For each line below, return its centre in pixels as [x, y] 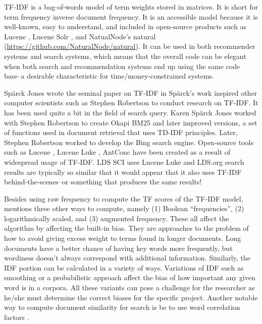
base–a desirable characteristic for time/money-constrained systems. [109, 76]
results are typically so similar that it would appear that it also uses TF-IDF [123, 172]
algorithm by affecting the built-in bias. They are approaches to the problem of [126, 228]
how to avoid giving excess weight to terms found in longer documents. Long [123, 238]
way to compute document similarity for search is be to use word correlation [122, 307]
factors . [17, 317]
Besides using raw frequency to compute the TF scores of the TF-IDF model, [124, 198]
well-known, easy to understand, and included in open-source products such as [125, 26]
